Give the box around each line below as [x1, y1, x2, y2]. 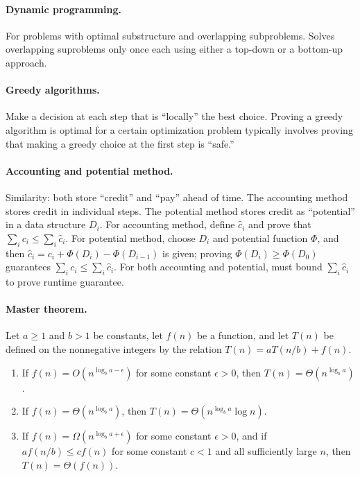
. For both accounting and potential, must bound [114, 259, 323, 274]
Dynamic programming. [6, 1, 121, 16]
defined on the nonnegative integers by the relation [6, 341, 222, 356]
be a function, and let [196, 328, 289, 342]
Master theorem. [6, 302, 87, 316]
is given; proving [162, 245, 232, 260]
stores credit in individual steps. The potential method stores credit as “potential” [6, 203, 355, 218]
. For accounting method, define [99, 217, 235, 232]
